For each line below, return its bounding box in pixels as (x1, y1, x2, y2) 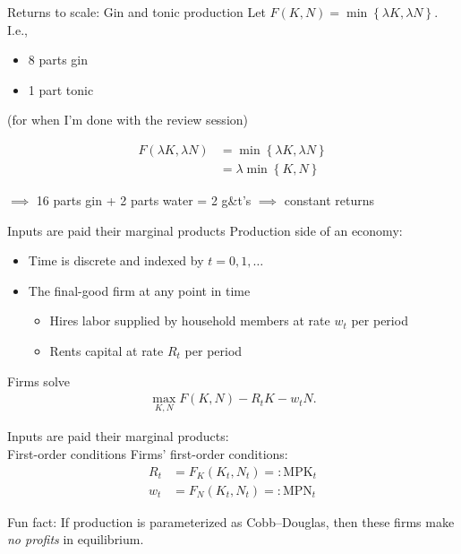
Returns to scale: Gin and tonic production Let (7, 3, 266, 21)
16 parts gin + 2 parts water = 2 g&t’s (36, 191, 252, 210)
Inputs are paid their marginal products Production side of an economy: (7, 221, 403, 239)
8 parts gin (28, 50, 89, 69)
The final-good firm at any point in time (28, 281, 251, 299)
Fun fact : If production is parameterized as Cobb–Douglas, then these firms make (7, 512, 455, 531)
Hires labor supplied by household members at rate (49, 311, 330, 330)
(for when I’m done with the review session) (7, 110, 249, 129)
